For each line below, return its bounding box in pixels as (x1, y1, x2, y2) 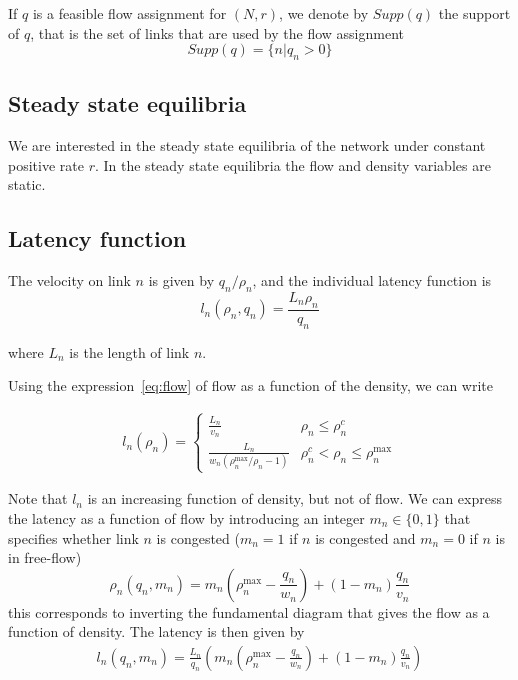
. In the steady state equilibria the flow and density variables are (94, 154, 491, 175)
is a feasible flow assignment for (32, 3, 227, 23)
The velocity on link (8, 270, 131, 291)
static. (8, 174, 46, 195)
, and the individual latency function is (252, 270, 492, 291)
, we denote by (279, 3, 369, 23)
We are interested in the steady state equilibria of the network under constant (8, 135, 486, 156)
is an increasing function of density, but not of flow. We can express (87, 488, 502, 509)
